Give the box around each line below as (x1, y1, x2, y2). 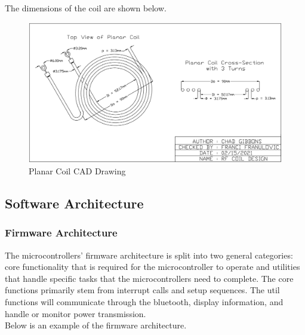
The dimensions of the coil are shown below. (5, 2, 167, 14)
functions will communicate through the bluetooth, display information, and (5, 295, 284, 308)
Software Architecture (5, 193, 144, 212)
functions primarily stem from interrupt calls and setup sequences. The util (5, 284, 280, 296)
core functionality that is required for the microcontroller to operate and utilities (5, 260, 300, 273)
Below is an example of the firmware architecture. (5, 319, 187, 331)
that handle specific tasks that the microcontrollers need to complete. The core (5, 272, 294, 284)
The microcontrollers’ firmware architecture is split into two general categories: (5, 248, 293, 261)
